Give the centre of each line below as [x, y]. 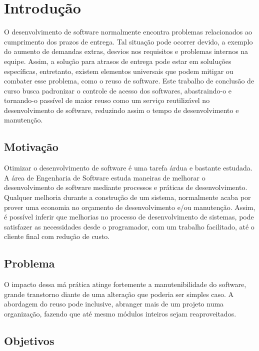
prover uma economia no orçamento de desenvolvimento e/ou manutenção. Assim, [130, 207]
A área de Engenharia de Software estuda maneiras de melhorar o [105, 177]
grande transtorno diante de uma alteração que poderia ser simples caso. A [119, 294]
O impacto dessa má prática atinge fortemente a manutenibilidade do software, [125, 284]
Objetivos [29, 340]
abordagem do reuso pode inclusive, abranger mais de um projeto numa [114, 304]
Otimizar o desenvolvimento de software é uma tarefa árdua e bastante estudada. [128, 168]
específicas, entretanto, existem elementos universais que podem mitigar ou [119, 71]
